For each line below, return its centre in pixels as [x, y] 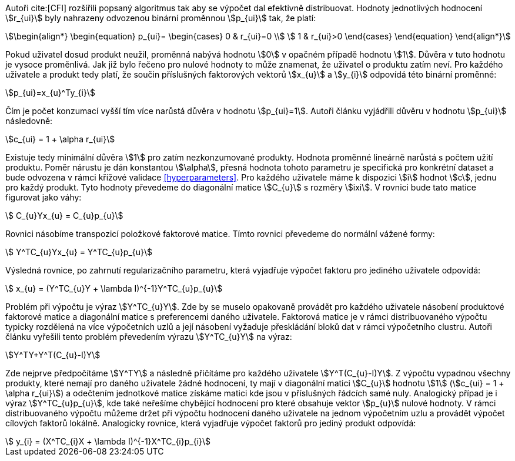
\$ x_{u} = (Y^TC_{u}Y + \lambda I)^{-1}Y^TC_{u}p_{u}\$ [114, 288]
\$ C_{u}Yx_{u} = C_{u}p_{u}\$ [64, 216]
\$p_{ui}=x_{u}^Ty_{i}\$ [50, 93]
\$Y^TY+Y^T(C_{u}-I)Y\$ [53, 355]
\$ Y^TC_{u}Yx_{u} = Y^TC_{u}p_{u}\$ [79, 252]
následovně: [29, 121]
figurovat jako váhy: [44, 197]
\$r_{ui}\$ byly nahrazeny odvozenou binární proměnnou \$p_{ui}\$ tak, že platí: [161, 18]
